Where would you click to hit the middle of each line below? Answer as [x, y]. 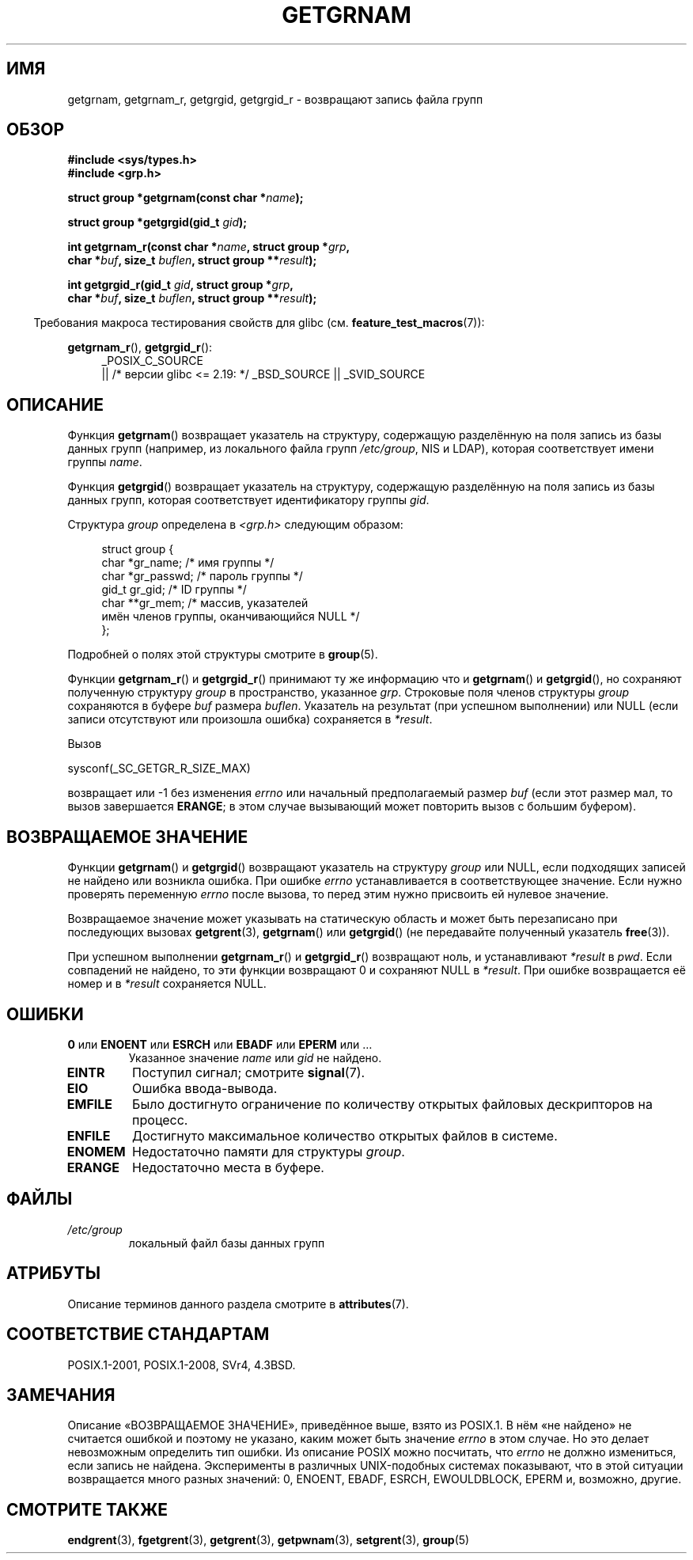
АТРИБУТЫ [54, 1273]
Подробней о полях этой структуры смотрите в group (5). [223, 655]
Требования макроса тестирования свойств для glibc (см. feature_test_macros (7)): [259, 323]
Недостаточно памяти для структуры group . [269, 1151]
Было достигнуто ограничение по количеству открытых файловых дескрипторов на [392, 1104]
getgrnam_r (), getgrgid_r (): [140, 347]
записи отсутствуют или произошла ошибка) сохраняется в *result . [250, 719]
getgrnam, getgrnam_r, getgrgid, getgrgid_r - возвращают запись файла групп [275, 99]
